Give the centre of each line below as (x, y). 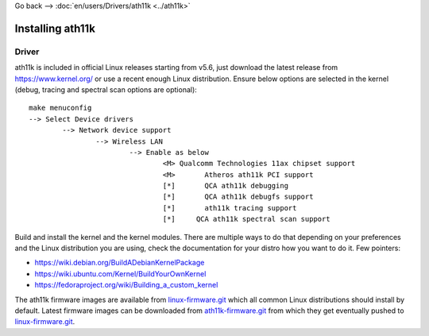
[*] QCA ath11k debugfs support (238, 197)
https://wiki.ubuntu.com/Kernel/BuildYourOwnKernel (120, 273)
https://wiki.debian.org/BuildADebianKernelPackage (120, 263)
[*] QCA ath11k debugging (226, 186)
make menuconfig (60, 108)
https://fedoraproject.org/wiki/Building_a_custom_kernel (126, 285)
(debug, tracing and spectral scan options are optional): (106, 89)
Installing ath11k (55, 28)
